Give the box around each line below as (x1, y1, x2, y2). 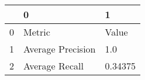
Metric (23, 25, 50, 39)
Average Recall (23, 59, 84, 72)
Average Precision (23, 42, 96, 55)
